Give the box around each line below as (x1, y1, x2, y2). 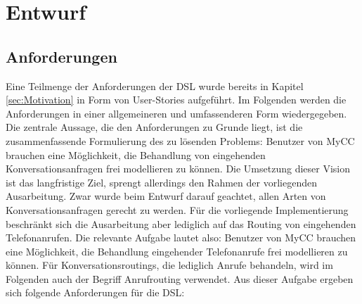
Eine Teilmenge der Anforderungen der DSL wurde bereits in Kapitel (6, 78, 304, 93)
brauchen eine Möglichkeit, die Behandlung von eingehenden (6, 147, 266, 162)
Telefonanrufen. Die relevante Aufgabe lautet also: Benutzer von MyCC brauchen (6, 230, 356, 245)
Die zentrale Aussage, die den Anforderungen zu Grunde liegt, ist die (6, 120, 303, 134)
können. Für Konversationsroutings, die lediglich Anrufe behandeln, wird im (6, 258, 333, 272)
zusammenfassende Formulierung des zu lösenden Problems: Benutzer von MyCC (6, 133, 355, 148)
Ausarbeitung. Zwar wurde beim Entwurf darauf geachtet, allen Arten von (6, 189, 326, 203)
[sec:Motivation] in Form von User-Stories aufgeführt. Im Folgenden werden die (6, 92, 347, 107)
